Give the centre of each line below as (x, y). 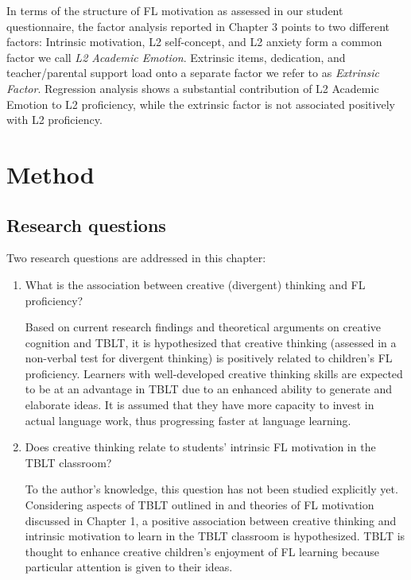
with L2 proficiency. (54, 120)
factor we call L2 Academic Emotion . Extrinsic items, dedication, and (176, 57)
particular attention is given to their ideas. (129, 567)
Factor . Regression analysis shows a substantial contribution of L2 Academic (193, 88)
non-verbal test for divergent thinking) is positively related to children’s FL (209, 358)
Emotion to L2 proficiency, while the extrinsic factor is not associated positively (201, 104)
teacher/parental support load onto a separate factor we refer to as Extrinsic (193, 73)
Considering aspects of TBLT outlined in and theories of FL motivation (200, 505)
